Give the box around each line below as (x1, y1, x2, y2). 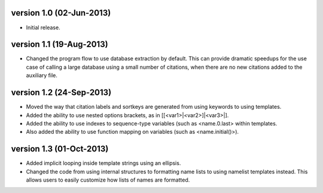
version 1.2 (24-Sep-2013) (11, 87, 112, 98)
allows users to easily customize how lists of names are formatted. (26, 176, 190, 183)
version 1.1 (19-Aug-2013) (11, 39, 108, 50)
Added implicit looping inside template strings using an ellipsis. (26, 160, 181, 167)
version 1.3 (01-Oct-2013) (11, 144, 109, 154)
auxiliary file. (26, 72, 58, 79)
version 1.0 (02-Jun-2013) (11, 8, 111, 18)
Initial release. (26, 24, 60, 31)
